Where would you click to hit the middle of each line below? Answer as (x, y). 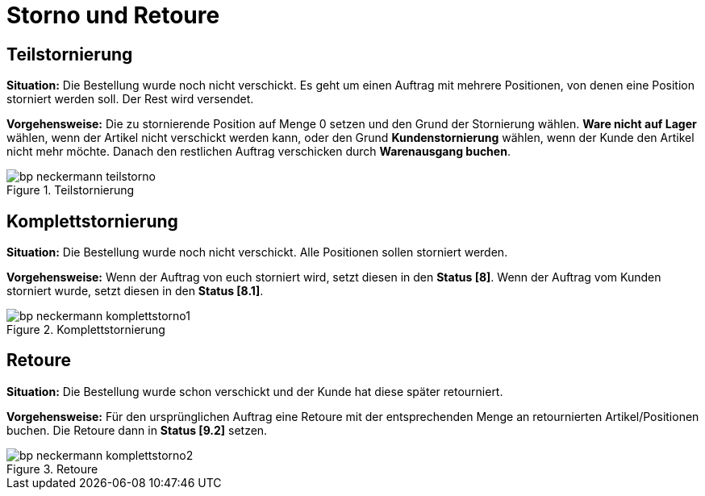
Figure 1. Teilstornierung (71, 190)
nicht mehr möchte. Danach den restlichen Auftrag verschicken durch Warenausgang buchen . (259, 152)
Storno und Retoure (113, 15)
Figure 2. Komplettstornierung (86, 330)
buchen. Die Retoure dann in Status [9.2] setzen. (137, 430)
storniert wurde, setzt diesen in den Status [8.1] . (135, 291)
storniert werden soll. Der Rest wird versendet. (130, 99)
